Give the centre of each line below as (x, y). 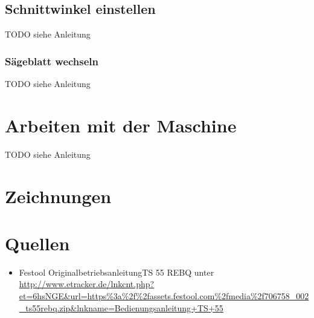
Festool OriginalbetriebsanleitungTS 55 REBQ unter (117, 272)
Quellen (37, 243)
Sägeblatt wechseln (52, 61)
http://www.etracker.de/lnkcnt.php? (87, 284)
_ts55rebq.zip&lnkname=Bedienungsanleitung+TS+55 (121, 307)
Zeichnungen (58, 196)
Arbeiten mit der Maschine (121, 125)
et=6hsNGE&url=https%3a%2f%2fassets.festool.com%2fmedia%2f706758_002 (164, 296)
